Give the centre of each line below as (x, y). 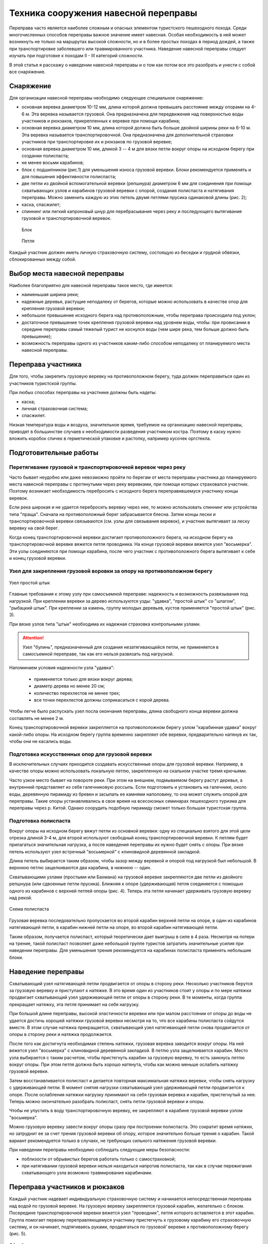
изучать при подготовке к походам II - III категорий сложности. (76, 56)
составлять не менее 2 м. (37, 718)
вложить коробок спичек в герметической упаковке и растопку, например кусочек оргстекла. (110, 438)
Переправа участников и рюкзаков (67, 1187)
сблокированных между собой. (43, 259)
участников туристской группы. (43, 383)
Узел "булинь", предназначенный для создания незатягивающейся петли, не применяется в (121, 647)
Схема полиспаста (29, 909)
